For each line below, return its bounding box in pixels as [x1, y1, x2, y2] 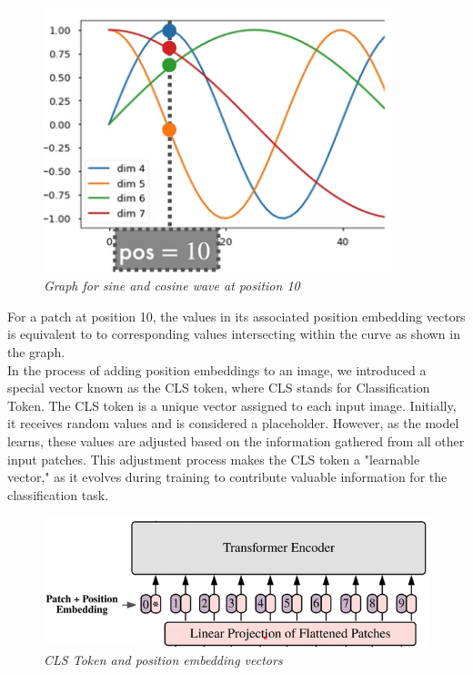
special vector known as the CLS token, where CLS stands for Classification [7, 378, 430, 397]
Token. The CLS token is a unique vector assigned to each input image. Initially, [7, 395, 457, 414]
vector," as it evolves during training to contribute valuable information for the [7, 467, 448, 486]
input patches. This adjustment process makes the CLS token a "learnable [7, 449, 420, 468]
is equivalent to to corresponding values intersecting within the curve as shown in [7, 324, 460, 343]
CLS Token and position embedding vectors [44, 649, 283, 669]
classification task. [7, 485, 109, 504]
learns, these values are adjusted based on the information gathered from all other [7, 431, 465, 450]
